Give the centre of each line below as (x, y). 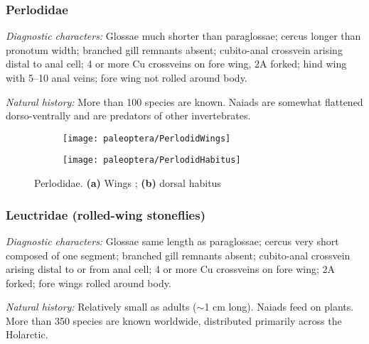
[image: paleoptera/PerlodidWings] (147, 138)
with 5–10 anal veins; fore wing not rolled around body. (127, 77)
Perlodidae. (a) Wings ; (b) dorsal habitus (128, 183)
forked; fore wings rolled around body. (89, 283)
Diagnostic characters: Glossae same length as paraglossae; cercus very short (172, 241)
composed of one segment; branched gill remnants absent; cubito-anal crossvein (178, 255)
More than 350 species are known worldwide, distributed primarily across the (174, 320)
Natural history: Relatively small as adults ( (101, 307)
